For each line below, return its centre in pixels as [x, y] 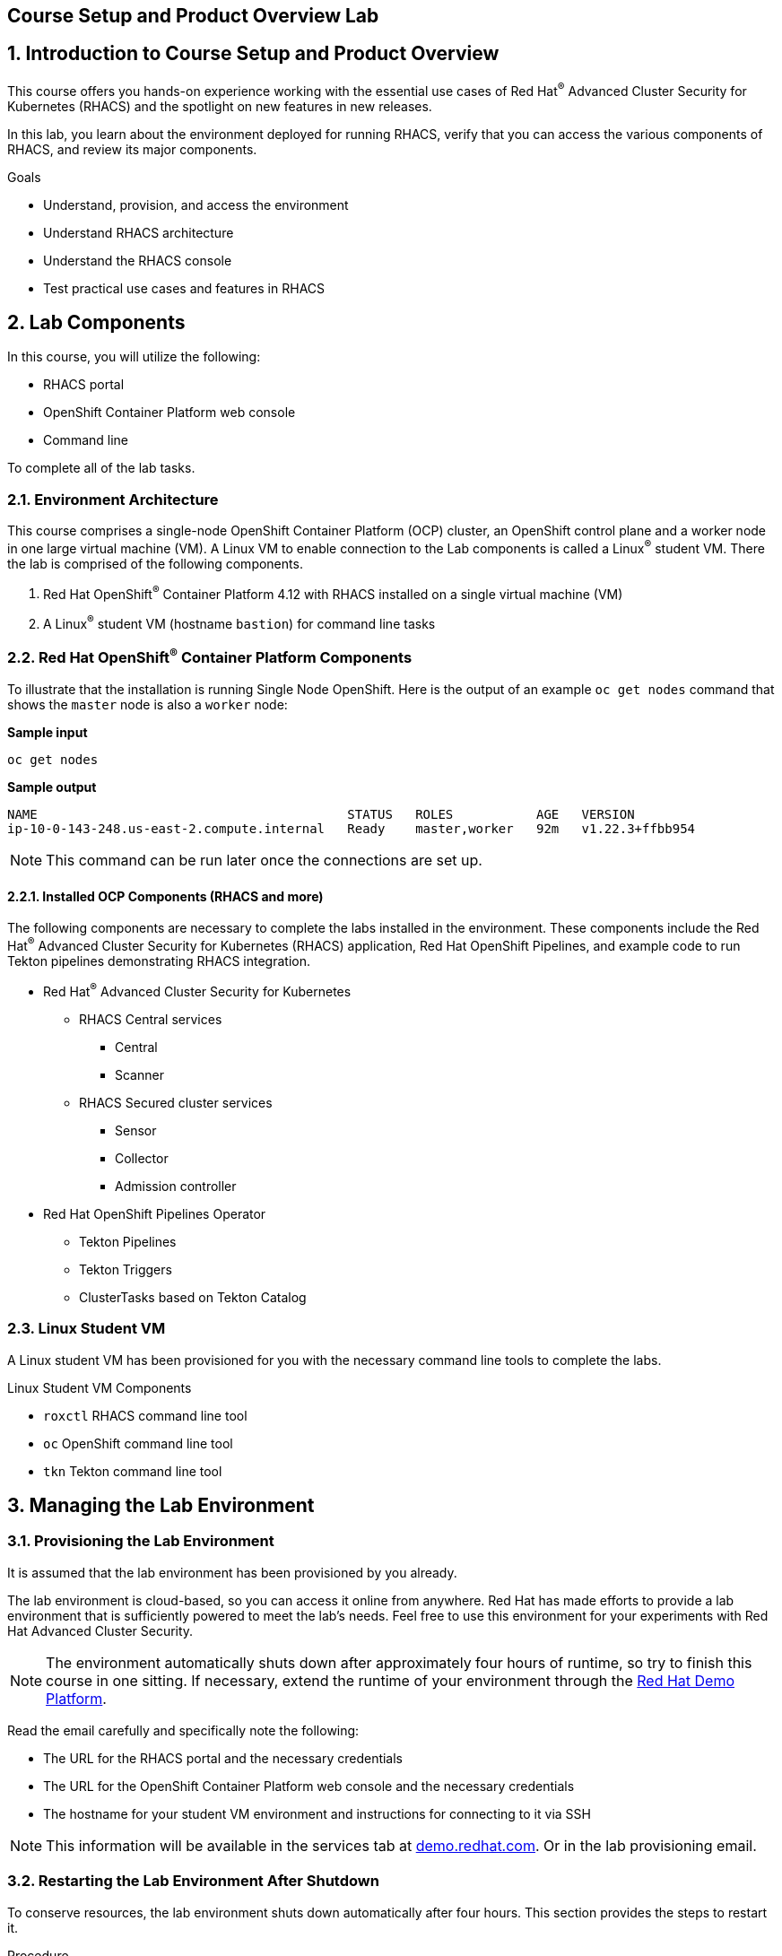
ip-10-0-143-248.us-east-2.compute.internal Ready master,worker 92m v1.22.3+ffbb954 [352, 829]
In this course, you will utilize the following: [134, 357]
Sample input [48, 733]
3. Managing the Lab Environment [161, 1505]
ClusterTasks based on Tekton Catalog [193, 1297]
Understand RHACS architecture [139, 232]
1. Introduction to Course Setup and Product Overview [253, 54]
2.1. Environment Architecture [113, 499]
